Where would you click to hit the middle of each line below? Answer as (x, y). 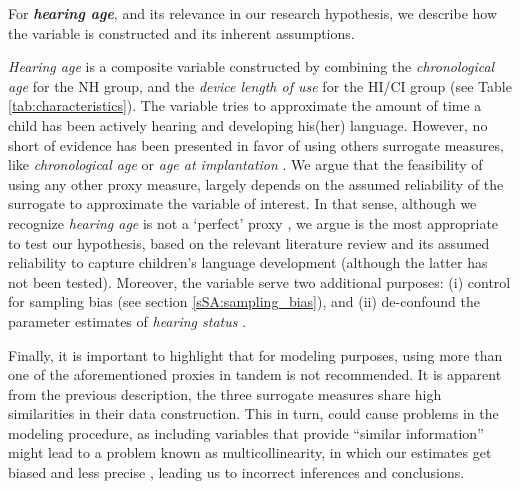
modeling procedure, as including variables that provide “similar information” (246, 432)
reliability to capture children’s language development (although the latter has (248, 262)
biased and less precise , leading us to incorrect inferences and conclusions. (236, 472)
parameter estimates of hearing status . (127, 320)
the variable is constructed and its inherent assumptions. (181, 32)
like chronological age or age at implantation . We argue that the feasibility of (245, 164)
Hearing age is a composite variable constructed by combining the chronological (251, 66)
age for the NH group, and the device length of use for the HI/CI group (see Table (260, 85)
